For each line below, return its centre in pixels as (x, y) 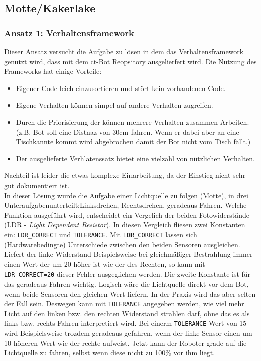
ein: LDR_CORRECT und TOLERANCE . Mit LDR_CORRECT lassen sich (101, 234)
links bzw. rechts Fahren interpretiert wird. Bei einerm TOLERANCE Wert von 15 (125, 323)
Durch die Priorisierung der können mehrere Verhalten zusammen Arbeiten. (133, 121)
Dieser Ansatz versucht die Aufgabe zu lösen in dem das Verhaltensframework (124, 51)
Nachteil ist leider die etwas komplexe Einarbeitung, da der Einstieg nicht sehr (125, 175)
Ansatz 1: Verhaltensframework (69, 32)
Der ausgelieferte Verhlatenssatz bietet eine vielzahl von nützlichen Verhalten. (135, 158)
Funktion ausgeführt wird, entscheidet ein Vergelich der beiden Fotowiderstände (127, 214)
